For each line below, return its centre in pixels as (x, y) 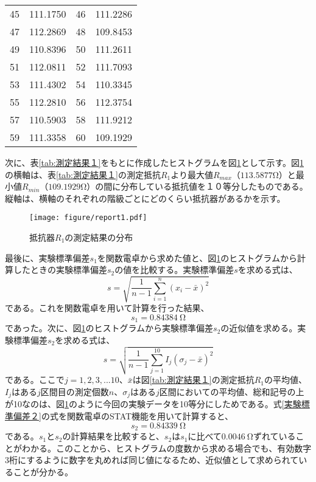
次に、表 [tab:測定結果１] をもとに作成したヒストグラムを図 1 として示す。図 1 (154, 162)
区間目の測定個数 (75, 391)
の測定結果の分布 (99, 237)
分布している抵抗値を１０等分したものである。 (214, 186)
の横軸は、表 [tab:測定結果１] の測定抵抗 (83, 174)
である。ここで (35, 380)
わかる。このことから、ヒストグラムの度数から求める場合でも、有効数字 (167, 448)
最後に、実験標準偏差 (47, 257)
